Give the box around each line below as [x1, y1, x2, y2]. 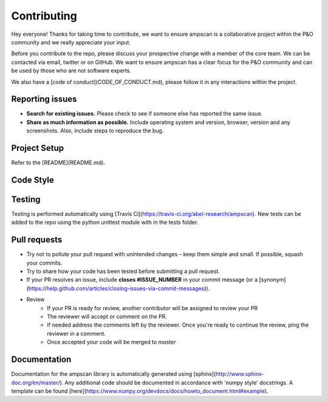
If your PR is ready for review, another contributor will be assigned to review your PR [47, 304, 258, 311]
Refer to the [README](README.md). [11, 159, 106, 167]
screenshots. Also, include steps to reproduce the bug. [26, 127, 164, 134]
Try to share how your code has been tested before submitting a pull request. [26, 268, 220, 275]
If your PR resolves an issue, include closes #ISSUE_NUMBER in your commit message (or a [26, 276, 258, 283]
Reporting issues [11, 94, 77, 105]
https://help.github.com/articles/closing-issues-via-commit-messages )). [28, 285, 210, 292]
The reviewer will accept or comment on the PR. [47, 313, 167, 321]
